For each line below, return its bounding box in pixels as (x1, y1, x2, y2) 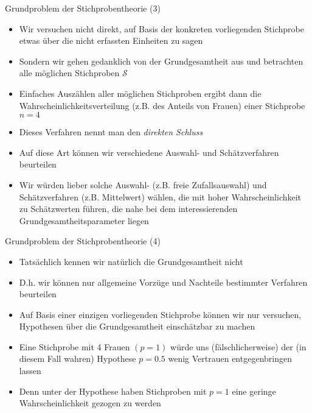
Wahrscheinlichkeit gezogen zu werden (19, 397, 161, 409)
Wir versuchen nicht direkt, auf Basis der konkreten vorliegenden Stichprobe (19, 22, 304, 35)
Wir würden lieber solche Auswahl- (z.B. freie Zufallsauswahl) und (19, 178, 267, 191)
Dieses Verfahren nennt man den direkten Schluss (19, 125, 203, 138)
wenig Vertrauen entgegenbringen (168, 352, 292, 365)
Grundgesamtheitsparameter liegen (19, 214, 149, 227)
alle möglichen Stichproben (19, 66, 120, 79)
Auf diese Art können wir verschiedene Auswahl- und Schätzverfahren (19, 146, 279, 158)
